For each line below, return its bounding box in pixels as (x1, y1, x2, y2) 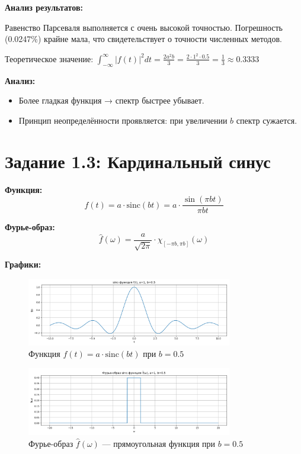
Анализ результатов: (5, 1, 83, 13)
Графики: (5, 258, 41, 271)
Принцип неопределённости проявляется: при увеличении (18, 114, 228, 126)
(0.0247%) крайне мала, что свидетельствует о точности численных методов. (5, 33, 282, 45)
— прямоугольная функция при (102, 437, 215, 449)
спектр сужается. (236, 114, 297, 126)
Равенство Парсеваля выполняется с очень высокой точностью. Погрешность (5, 21, 283, 33)
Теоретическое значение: (5, 52, 94, 65)
